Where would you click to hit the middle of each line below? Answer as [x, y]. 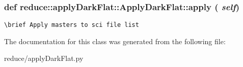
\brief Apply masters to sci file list [72, 25]
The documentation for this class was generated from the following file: [115, 41]
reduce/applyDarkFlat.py [44, 58]
